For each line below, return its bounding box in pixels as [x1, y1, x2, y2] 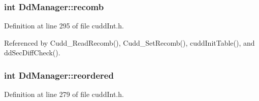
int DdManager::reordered [4, 69, 114, 81]
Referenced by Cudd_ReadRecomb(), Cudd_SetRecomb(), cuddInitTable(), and [4, 37, 255, 48]
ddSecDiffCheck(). [4, 47, 60, 58]
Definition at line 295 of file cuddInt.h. [4, 20, 124, 31]
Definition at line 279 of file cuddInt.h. [4, 89, 124, 99]
